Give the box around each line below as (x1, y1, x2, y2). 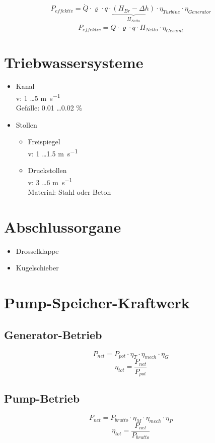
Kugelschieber (16, 262, 59, 273)
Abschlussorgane (4, 216, 121, 237)
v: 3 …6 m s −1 (28, 175, 73, 187)
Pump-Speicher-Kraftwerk (4, 292, 190, 313)
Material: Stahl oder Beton (28, 187, 111, 197)
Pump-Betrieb (4, 391, 80, 406)
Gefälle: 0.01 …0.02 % (16, 102, 82, 113)
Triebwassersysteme (4, 51, 144, 72)
